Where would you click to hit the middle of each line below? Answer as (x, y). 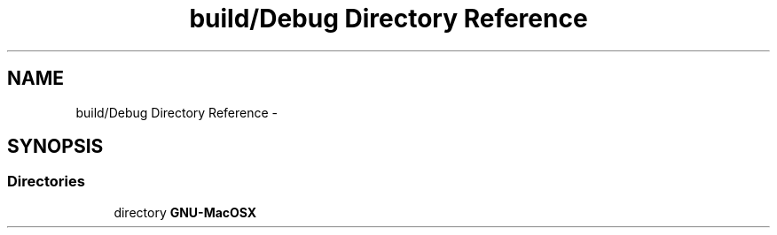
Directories (46, 182)
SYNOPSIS (55, 147)
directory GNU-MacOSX (185, 212)
